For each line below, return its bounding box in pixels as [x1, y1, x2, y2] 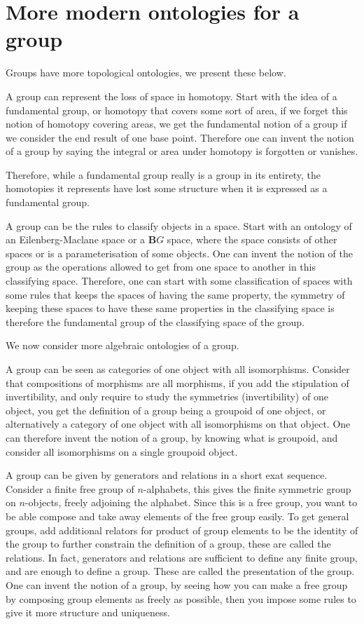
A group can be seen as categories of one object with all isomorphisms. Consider [6, 362, 350, 376]
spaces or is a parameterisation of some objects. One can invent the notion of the [6, 245, 353, 260]
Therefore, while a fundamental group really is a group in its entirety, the [6, 167, 321, 182]
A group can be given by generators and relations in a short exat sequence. [6, 468, 328, 482]
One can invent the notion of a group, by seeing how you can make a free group [6, 577, 348, 592]
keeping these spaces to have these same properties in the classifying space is [6, 301, 335, 316]
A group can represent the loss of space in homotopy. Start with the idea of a [6, 88, 337, 103]
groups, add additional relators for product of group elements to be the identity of [6, 522, 358, 537]
